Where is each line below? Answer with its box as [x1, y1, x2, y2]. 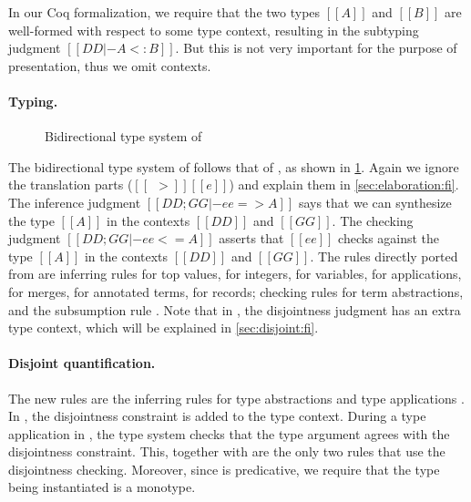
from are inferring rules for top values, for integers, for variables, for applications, [8, 264, 462, 283]
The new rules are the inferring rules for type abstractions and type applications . [8, 388, 465, 407]
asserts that [219, 229, 284, 248]
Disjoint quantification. [8, 353, 156, 373]
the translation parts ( [8, 175, 133, 194]
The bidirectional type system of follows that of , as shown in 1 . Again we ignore [8, 157, 459, 176]
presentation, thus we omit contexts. [8, 56, 211, 75]
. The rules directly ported [310, 246, 458, 265]
